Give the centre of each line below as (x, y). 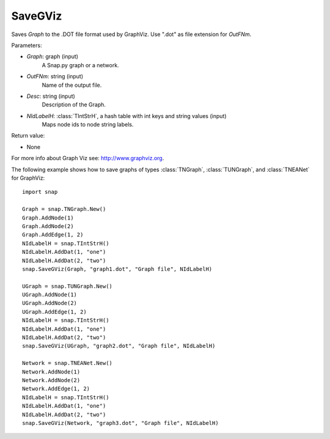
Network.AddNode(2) (51, 380)
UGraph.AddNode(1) (50, 295)
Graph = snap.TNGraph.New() (64, 209)
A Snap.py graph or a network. (80, 65)
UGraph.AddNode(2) (50, 303)
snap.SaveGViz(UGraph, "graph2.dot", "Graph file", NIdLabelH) (119, 346)
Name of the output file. (72, 85)
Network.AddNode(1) (51, 372)
